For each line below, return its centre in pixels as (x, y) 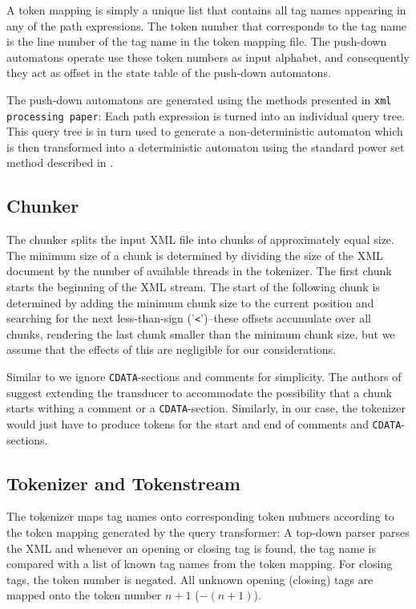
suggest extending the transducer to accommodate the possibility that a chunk (200, 392)
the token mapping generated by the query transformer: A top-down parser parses (208, 532)
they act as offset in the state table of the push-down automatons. (169, 73)
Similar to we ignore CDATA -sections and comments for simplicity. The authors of (204, 377)
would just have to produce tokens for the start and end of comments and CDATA (204, 423)
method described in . (60, 162)
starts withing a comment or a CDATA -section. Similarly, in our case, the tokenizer (206, 408)
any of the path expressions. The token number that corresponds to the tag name (207, 25)
